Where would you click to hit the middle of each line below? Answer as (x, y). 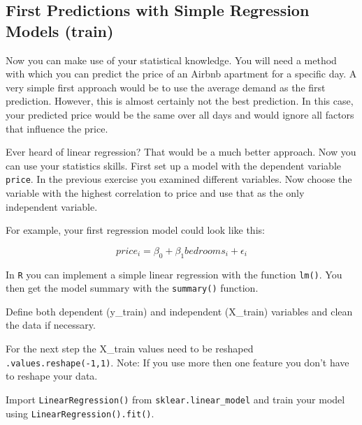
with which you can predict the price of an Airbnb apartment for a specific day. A (181, 74)
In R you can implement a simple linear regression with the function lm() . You (174, 274)
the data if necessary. (51, 325)
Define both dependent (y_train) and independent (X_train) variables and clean (179, 311)
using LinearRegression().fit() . (80, 413)
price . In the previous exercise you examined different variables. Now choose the (179, 179)
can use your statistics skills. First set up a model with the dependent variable (174, 165)
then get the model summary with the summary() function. (132, 288)
